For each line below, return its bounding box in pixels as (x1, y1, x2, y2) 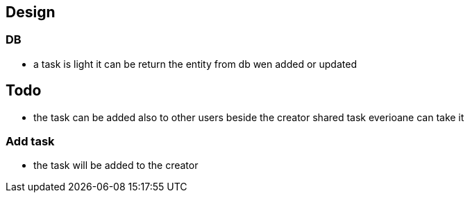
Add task (6, 134, 55, 149)
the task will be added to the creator (33, 159, 199, 172)
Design (6, 3, 56, 21)
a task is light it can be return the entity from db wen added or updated (33, 57, 357, 70)
